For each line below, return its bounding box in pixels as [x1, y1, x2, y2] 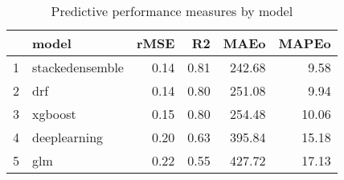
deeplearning [32, 128, 104, 146]
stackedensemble [32, 58, 124, 76]
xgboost [32, 104, 76, 123]
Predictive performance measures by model [51, 2, 293, 20]
